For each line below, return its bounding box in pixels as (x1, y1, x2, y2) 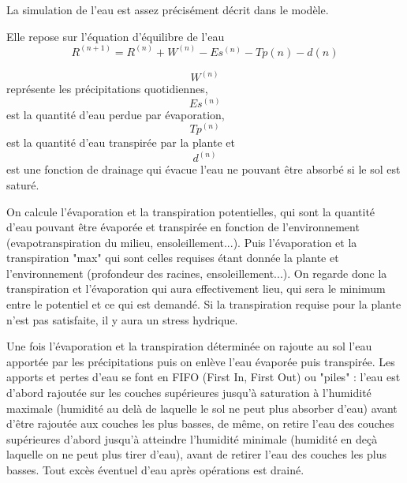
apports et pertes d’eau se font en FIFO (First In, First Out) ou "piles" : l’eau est (6, 369, 401, 385)
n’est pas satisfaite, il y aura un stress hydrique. (6, 311, 238, 328)
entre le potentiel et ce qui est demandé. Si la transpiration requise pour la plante (6, 296, 401, 313)
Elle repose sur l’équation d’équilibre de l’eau (6, 28, 225, 44)
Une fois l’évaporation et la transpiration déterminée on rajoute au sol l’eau (6, 338, 372, 354)
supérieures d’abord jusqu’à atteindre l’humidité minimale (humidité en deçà (6, 430, 378, 447)
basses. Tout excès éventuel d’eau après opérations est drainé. (6, 462, 304, 477)
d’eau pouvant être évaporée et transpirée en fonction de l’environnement (6, 219, 360, 235)
